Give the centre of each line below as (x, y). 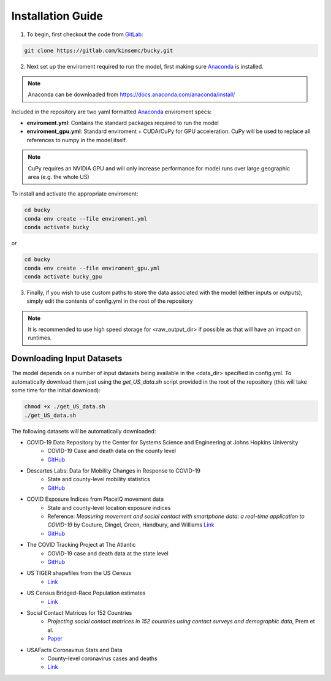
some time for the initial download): (56, 390)
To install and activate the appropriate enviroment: (75, 194)
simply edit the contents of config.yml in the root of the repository (110, 301)
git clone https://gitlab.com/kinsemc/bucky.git (99, 50)
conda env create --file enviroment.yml (86, 219)
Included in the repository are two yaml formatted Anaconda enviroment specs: (112, 112)
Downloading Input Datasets (67, 359)
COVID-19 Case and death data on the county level (112, 451)
